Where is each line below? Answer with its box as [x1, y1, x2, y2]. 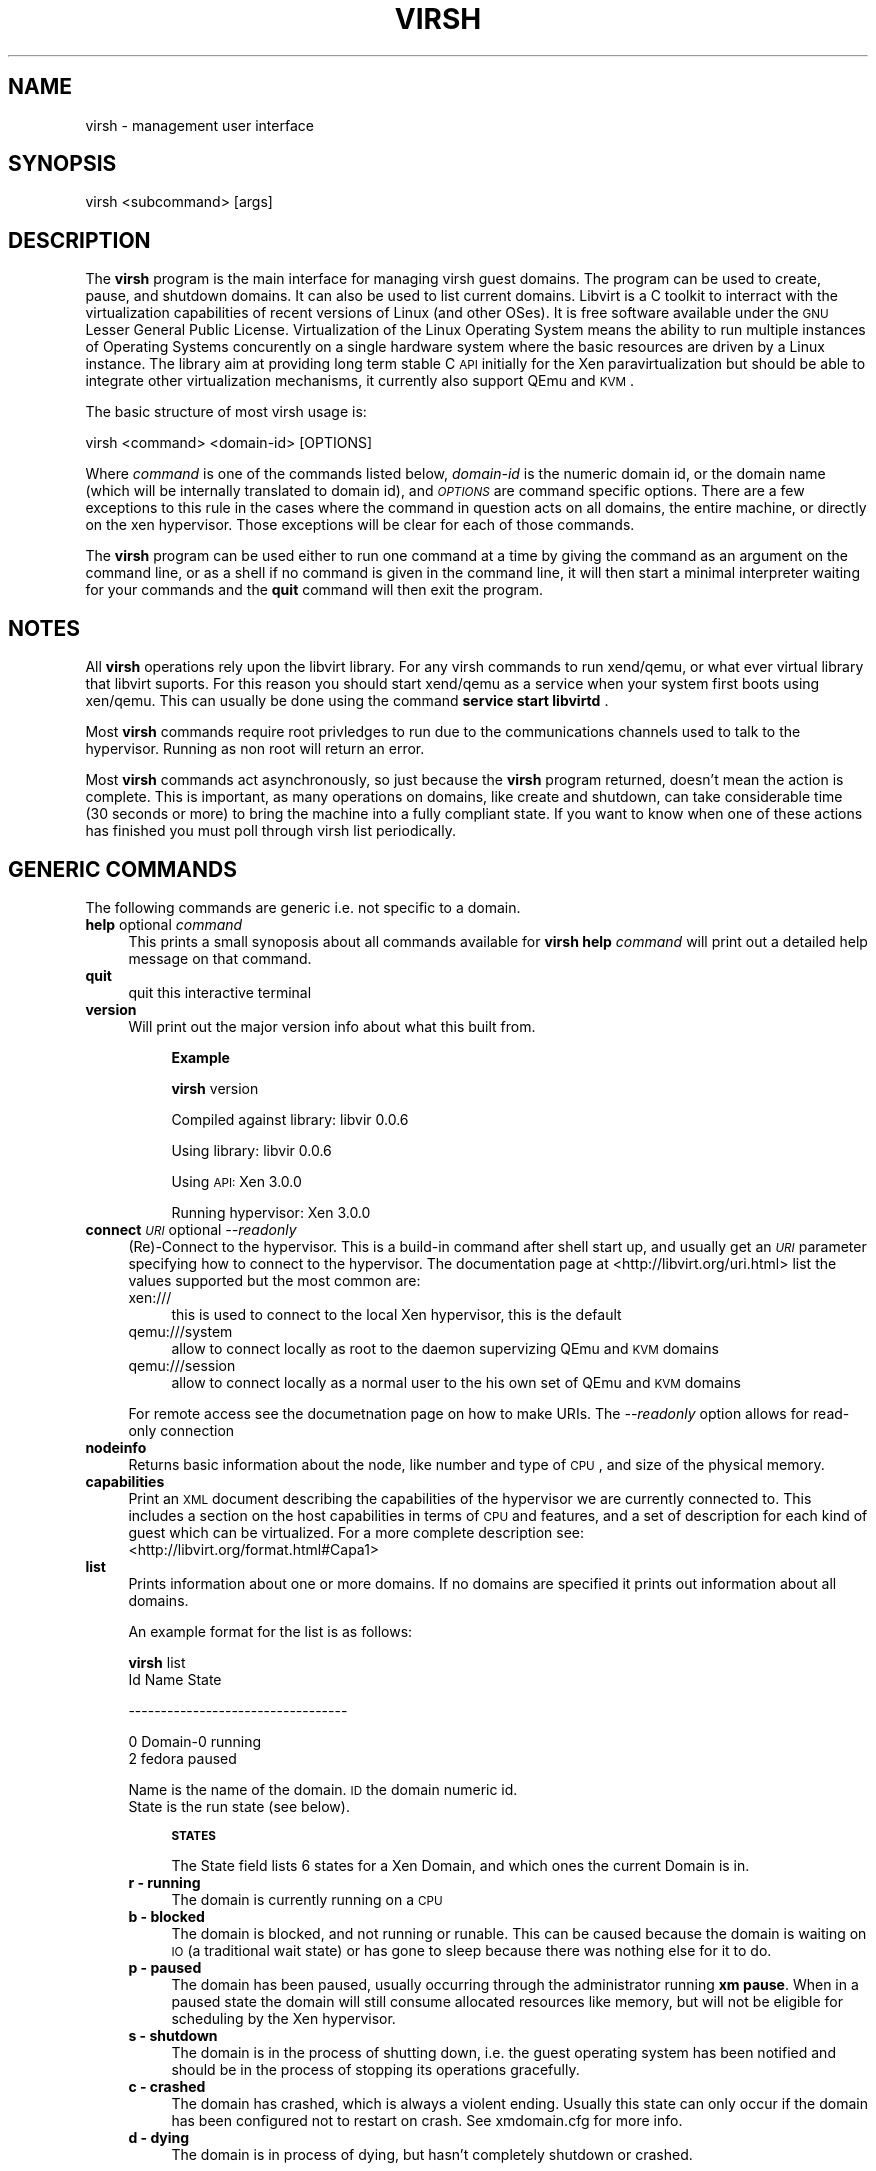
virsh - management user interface [85, 116, 314, 134]
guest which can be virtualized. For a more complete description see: [128, 1523, 585, 1541]
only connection [128, 1421, 235, 1439]
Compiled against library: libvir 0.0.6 [171, 1110, 409, 1128]
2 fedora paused [128, 1749, 237, 1767]
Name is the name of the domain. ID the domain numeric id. [128, 1780, 518, 1798]
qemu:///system [128, 1322, 233, 1340]
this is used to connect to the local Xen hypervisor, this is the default [171, 1305, 622, 1323]
